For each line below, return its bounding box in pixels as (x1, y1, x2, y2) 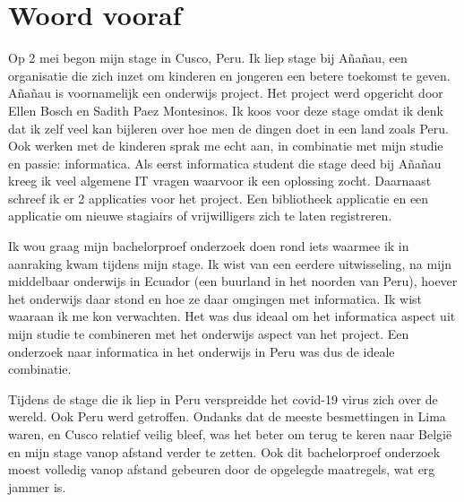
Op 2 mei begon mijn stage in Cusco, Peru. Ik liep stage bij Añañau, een (8, 48, 408, 67)
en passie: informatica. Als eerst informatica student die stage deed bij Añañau (8, 153, 442, 172)
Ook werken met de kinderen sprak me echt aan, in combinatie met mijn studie (8, 136, 443, 155)
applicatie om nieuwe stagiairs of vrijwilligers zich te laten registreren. (8, 206, 392, 225)
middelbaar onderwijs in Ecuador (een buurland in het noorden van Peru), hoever (8, 272, 458, 290)
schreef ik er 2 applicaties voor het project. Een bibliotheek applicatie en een (8, 188, 429, 207)
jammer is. (8, 477, 66, 496)
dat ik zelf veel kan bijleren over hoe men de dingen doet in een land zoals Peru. (8, 118, 449, 137)
